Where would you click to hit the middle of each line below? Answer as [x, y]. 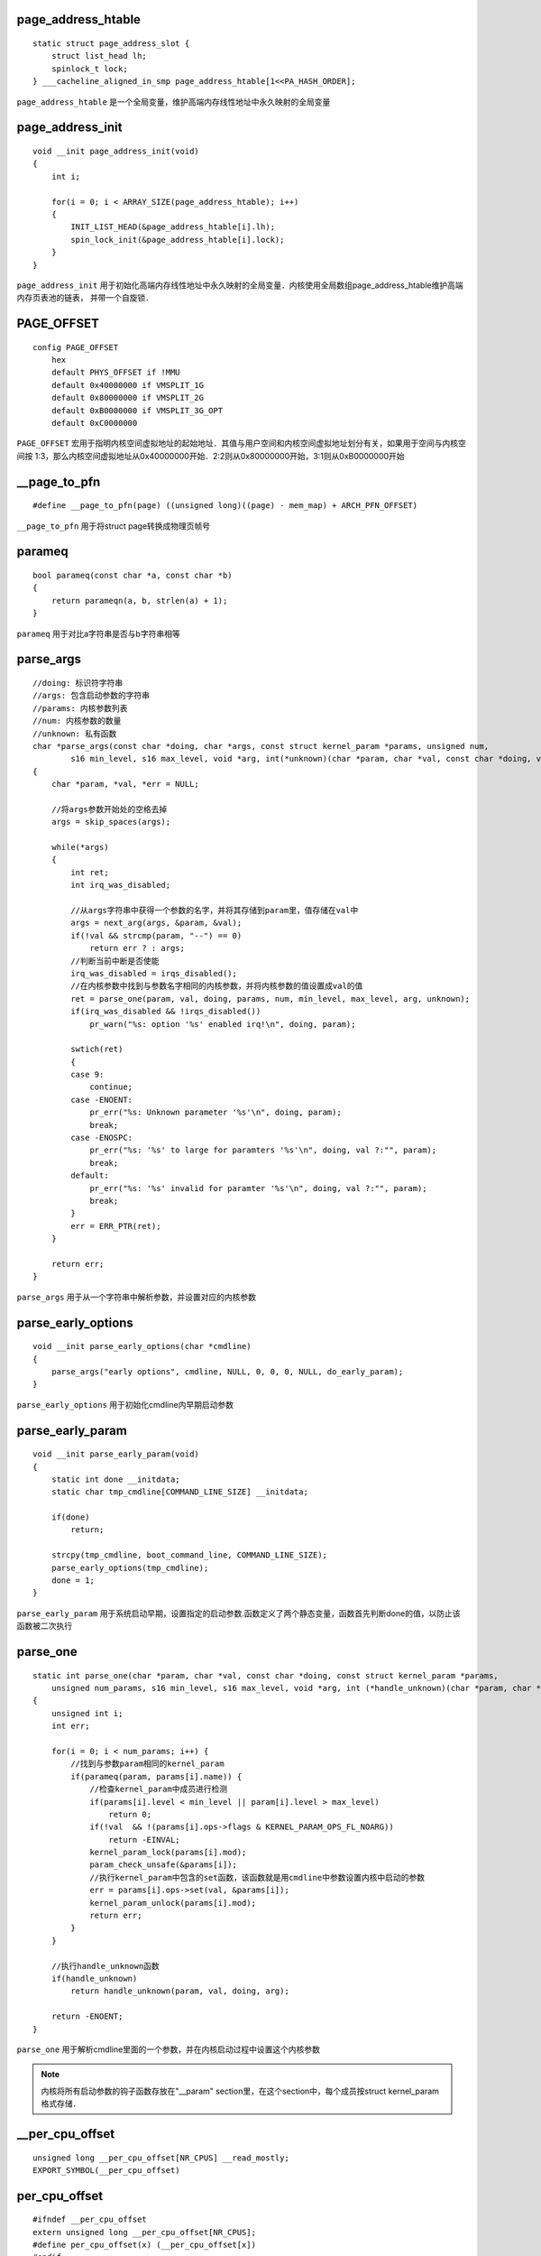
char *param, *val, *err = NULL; [125, 784]
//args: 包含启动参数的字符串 [92, 696]
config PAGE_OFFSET [76, 347]
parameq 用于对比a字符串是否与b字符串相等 [98, 633]
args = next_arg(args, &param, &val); [156, 923]
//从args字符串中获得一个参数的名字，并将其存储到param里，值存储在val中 [215, 911]
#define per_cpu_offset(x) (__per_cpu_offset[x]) [145, 2245]
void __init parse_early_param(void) [116, 1454]
